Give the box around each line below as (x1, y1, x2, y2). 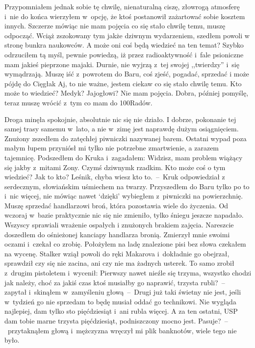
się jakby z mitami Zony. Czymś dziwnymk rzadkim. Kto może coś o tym (4, 162, 226, 172)
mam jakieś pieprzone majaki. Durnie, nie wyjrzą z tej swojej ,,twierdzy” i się (4, 59, 239, 69)
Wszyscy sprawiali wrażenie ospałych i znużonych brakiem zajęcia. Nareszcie (4, 220, 234, 230)
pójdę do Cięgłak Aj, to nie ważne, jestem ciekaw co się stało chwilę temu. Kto (4, 78, 242, 88)
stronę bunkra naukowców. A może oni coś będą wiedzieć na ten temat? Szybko (4, 40, 244, 50)
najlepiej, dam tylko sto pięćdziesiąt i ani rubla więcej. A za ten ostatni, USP (4, 306, 238, 316)
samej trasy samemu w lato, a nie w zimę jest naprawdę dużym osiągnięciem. (4, 124, 239, 134)
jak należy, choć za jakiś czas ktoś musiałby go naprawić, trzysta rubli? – (4, 277, 225, 287)
